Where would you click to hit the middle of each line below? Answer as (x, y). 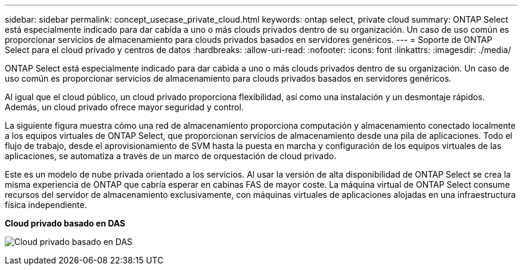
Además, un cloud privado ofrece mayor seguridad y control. (124, 107)
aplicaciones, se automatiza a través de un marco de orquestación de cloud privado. (171, 156)
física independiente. (46, 205)
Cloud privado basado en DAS (65, 223)
